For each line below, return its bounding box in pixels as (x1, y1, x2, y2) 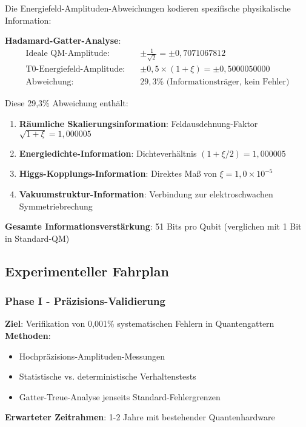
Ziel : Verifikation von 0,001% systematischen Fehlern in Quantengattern (5, 317, 274, 330)
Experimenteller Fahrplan (5, 261, 169, 280)
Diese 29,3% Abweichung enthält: (5, 97, 128, 109)
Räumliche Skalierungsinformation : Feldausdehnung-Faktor (19, 117, 258, 129)
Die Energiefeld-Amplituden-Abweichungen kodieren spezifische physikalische (5, 2, 291, 14)
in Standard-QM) (5, 231, 70, 244)
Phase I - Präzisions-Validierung (5, 293, 165, 309)
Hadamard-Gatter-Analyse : (5, 34, 121, 47)
